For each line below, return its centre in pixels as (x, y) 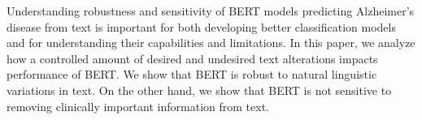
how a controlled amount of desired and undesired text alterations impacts (192, 58)
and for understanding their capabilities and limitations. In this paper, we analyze (211, 43)
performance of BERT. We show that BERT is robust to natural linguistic (192, 74)
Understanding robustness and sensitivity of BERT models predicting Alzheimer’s (211, 11)
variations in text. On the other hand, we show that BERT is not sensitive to (199, 90)
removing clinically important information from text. (138, 106)
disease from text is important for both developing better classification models (201, 26)
